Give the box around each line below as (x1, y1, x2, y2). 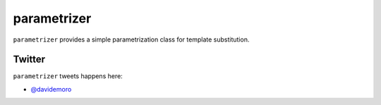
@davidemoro (30, 85, 72, 93)
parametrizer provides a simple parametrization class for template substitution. (13, 35, 250, 44)
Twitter (13, 54, 46, 66)
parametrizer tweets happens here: (13, 72, 123, 80)
